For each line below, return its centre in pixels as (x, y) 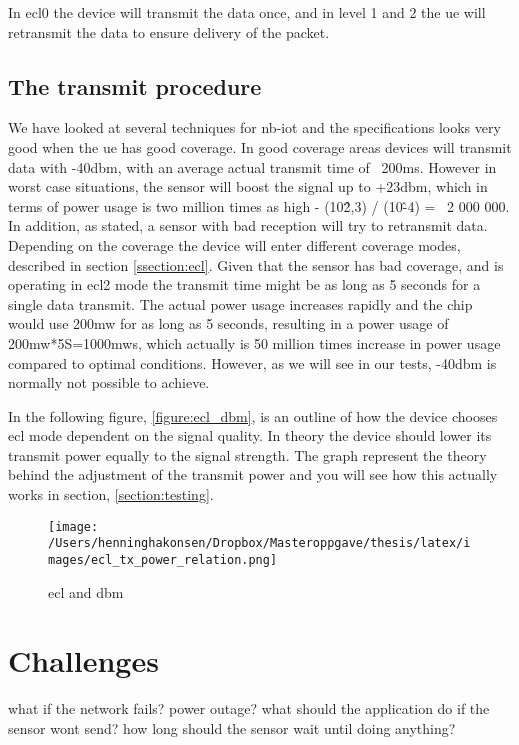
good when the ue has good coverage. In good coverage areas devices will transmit (260, 146)
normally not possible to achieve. (109, 382)
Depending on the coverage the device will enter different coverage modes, (234, 244)
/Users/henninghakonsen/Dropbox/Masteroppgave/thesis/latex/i (259, 543)
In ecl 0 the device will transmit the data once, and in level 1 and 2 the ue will (247, 12)
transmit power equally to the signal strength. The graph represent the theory (247, 454)
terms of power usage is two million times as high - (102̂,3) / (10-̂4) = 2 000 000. (259, 205)
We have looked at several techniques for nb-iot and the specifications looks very (254, 127)
